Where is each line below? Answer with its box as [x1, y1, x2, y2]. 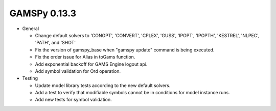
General [22, 25, 39, 32]
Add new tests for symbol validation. [35, 97, 112, 103]
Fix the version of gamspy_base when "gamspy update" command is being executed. [35, 46, 215, 53]
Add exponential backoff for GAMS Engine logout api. [35, 61, 148, 67]
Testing [22, 75, 38, 81]
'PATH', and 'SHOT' [35, 40, 76, 46]
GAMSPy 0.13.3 [9, 8, 77, 19]
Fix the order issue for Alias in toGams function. [35, 54, 135, 60]
